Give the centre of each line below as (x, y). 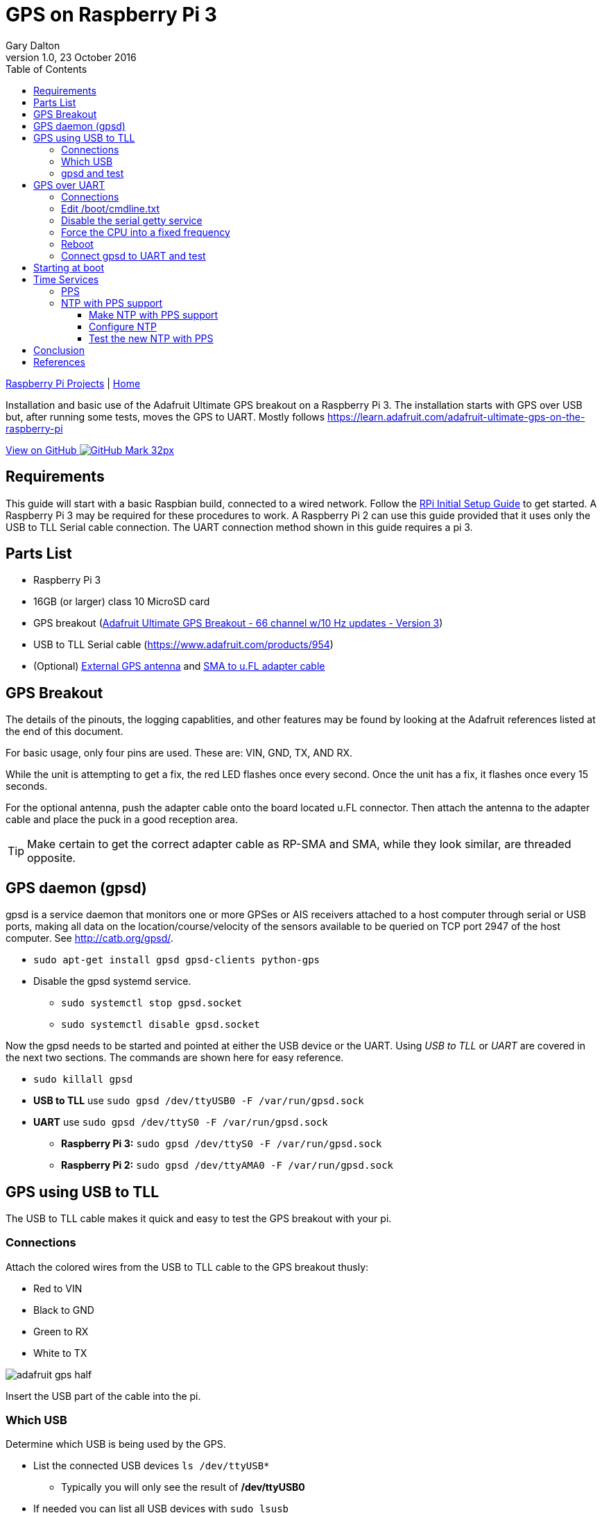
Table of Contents (46, 69)
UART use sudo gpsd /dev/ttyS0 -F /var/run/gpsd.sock (181, 1122)
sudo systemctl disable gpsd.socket (161, 1025)
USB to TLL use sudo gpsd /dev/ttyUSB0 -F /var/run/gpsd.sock (199, 1101)
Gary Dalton (33, 45)
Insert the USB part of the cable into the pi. (103, 1396)
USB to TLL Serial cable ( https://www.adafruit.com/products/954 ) (183, 645)
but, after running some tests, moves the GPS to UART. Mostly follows (165, 416)
